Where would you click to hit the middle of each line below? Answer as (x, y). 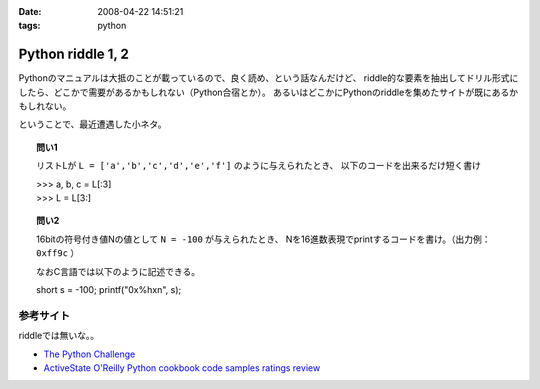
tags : (29, 26)
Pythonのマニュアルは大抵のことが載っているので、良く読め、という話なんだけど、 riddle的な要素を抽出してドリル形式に (268, 78)
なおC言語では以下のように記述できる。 (118, 271)
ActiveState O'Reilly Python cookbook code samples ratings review (182, 367)
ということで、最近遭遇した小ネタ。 (92, 124)
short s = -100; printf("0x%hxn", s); (109, 289)
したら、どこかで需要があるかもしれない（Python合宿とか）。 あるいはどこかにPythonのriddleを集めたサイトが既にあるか (268, 92)
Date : (30, 11)
